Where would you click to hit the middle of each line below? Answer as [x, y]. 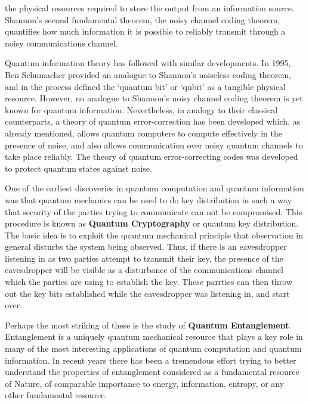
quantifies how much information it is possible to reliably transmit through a [145, 31]
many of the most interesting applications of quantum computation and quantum [153, 348]
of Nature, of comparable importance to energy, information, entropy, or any [145, 383]
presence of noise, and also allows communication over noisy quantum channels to [154, 145]
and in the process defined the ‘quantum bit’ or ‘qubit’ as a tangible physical [145, 86]
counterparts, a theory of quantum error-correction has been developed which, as [153, 121]
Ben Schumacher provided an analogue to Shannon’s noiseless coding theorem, [148, 74]
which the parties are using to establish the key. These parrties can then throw [149, 282]
